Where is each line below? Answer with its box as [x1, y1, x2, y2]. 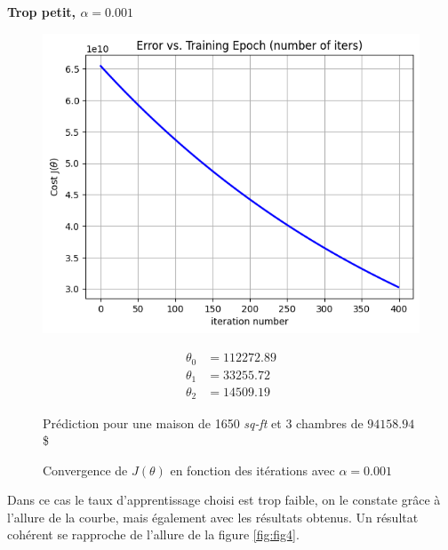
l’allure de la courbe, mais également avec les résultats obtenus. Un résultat [7, 507, 419, 526]
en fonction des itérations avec [170, 460, 335, 479]
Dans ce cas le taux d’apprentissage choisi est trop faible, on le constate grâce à [7, 490, 441, 509]
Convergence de [43, 460, 128, 479]
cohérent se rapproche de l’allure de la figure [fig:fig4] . [7, 525, 300, 544]
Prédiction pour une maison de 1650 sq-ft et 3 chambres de [43, 413, 364, 432]
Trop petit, [7, 3, 76, 20]
